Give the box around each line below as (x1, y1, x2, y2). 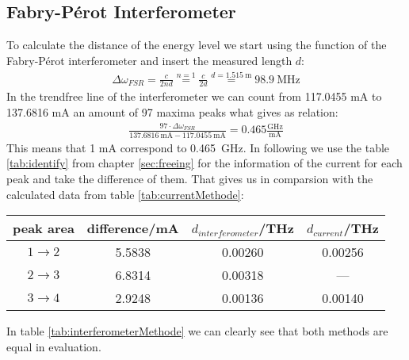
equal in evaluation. (6, 338, 101, 354)
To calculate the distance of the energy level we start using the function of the (6, 36, 387, 53)
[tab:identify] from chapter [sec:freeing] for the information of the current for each (6, 155, 403, 171)
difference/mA (86, 219, 179, 238)
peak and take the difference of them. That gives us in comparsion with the (6, 170, 373, 186)
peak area (13, 219, 75, 238)
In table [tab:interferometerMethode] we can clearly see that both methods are (6, 323, 388, 339)
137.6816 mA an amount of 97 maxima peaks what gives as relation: (6, 104, 338, 121)
